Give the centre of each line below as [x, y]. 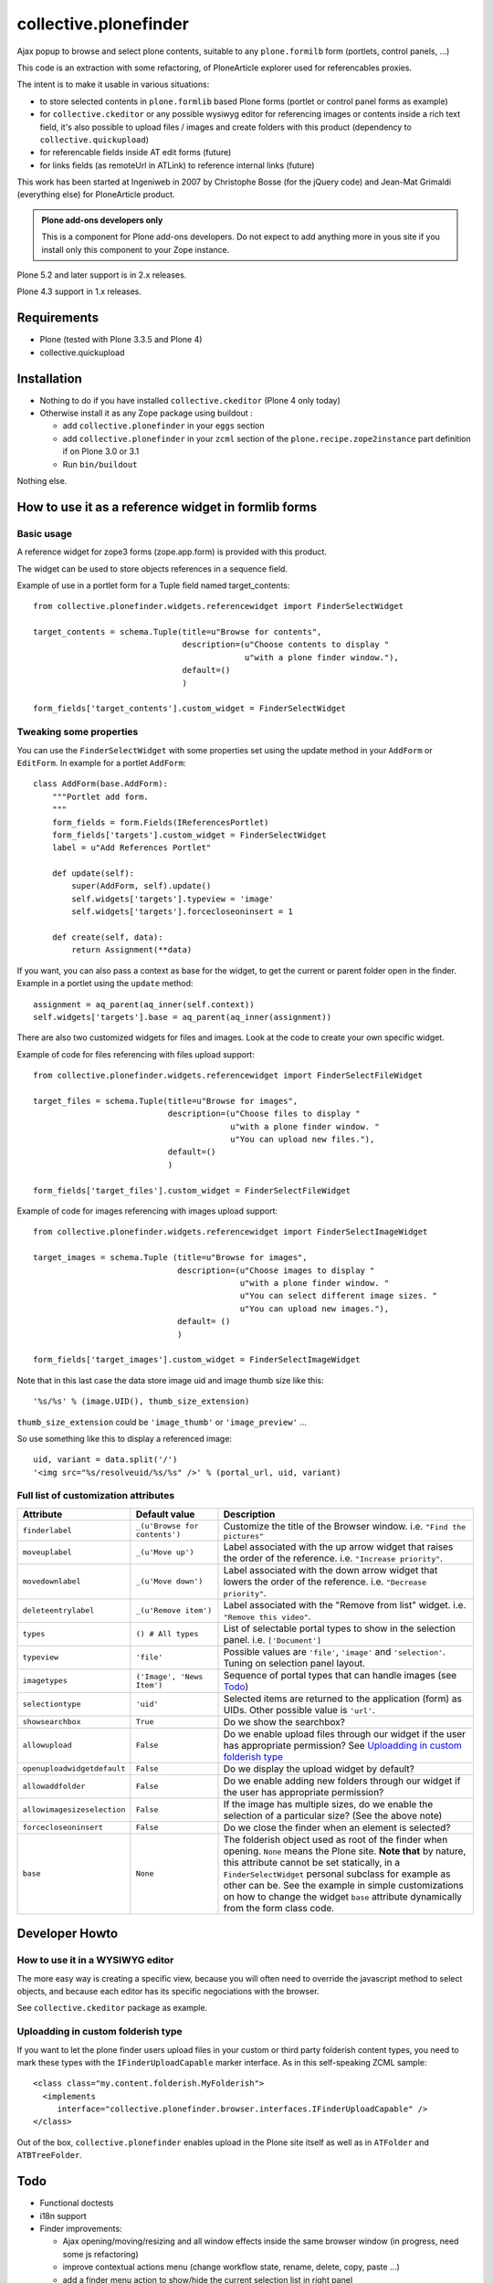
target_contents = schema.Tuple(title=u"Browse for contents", [178, 632]
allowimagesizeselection [74, 1810]
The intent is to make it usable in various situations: [113, 84]
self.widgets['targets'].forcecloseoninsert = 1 [183, 912]
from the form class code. [279, 1908]
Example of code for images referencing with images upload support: [147, 1211]
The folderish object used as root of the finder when [336, 1839]
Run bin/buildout [100, 464]
